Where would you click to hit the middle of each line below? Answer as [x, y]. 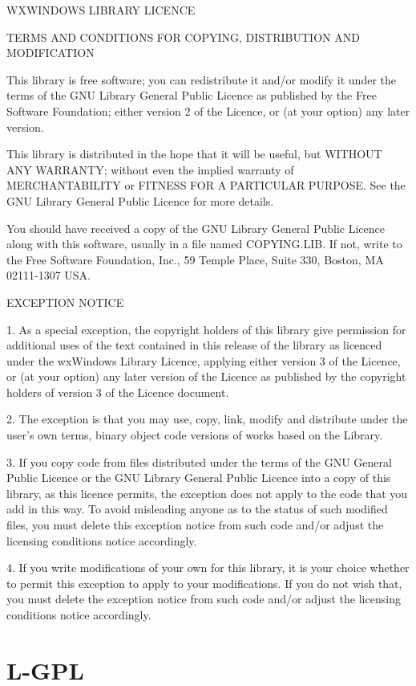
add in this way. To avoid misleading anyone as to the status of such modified [197, 509]
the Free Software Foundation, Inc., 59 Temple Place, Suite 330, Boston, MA [195, 259]
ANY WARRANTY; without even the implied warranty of [150, 169]
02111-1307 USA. [48, 275]
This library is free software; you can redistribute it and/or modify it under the [201, 79]
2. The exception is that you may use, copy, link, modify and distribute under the [207, 419]
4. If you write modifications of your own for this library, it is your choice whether [208, 568]
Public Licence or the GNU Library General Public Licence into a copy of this [199, 478]
